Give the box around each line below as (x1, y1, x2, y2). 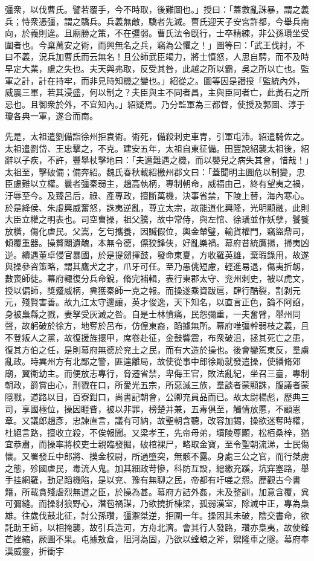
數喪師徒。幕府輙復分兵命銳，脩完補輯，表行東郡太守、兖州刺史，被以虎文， (5, 272, 309, 285)
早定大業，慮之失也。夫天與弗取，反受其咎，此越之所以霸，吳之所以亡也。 (5, 62, 301, 74)
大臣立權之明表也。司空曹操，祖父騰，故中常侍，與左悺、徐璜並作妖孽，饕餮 (5, 213, 309, 225)
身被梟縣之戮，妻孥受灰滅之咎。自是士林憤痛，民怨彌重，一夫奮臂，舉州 (5, 307, 292, 320)
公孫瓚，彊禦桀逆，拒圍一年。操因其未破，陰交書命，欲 (89, 508, 309, 521)
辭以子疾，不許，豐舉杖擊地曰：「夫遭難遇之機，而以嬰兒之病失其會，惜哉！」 (5, 154, 309, 166)
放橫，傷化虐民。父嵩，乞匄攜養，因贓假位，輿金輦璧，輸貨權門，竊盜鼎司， (5, 224, 309, 237)
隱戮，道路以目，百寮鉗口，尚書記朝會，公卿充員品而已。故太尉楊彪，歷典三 (5, 391, 309, 403)
